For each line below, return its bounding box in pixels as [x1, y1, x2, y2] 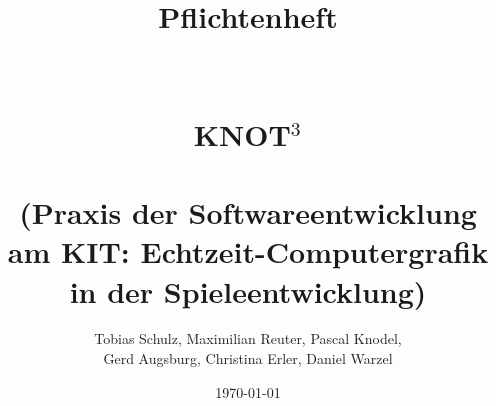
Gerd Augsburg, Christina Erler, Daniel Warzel [103, 348, 393, 369]
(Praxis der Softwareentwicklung [19, 192, 477, 233]
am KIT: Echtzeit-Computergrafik [7, 231, 489, 272]
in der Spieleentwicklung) [69, 270, 427, 311]
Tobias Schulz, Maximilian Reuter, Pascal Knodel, [94, 328, 402, 349]
